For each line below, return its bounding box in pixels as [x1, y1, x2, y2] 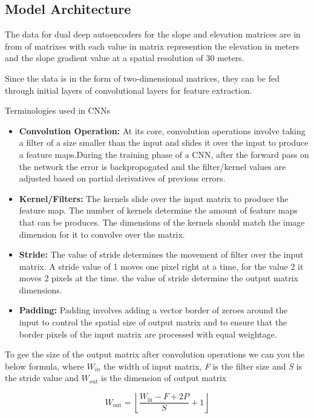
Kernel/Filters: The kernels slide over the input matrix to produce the [19, 192, 289, 204]
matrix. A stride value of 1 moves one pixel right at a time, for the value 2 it [19, 260, 304, 272]
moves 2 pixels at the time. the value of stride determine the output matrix [19, 272, 298, 284]
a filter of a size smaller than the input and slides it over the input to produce [19, 136, 309, 149]
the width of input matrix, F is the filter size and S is [103, 359, 303, 372]
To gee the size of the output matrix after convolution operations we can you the [5, 348, 305, 361]
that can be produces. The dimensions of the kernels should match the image [19, 215, 305, 228]
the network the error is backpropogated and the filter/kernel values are [19, 160, 286, 172]
